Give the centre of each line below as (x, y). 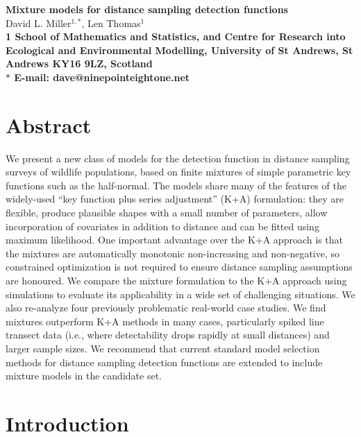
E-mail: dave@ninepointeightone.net (102, 77)
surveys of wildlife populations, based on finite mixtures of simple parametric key (178, 172)
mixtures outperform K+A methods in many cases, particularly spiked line (165, 321)
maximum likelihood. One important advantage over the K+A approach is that (174, 240)
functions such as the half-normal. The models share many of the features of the (176, 185)
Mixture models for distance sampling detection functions (147, 9)
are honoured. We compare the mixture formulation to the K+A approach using (176, 281)
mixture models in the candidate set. (84, 376)
